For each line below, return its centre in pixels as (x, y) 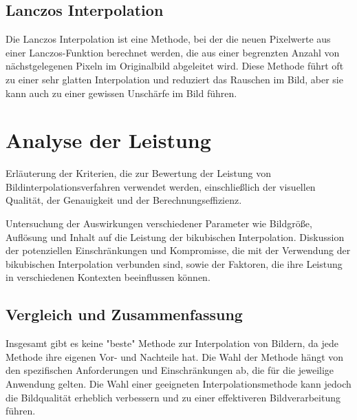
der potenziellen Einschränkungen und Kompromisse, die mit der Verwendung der (178, 250)
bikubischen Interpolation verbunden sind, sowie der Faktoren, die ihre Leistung (174, 263)
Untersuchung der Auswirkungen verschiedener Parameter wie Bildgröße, (159, 223)
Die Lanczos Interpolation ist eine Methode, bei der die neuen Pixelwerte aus (168, 39)
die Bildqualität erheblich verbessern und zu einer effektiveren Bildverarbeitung (173, 397)
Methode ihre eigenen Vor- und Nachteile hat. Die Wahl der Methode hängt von (175, 356)
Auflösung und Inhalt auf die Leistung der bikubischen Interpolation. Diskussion (175, 237)
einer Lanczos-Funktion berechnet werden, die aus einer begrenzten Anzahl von (173, 52)
